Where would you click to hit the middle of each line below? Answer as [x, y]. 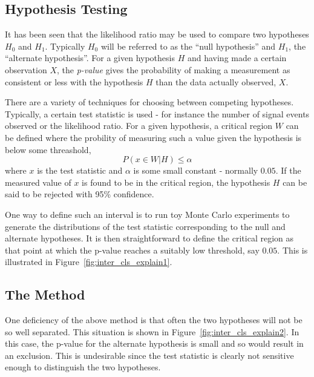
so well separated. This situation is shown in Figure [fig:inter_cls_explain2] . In [152, 331]
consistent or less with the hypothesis [74, 81]
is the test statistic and [80, 170]
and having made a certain [237, 58]
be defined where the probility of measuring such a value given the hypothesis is [153, 137]
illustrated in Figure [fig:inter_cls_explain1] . [89, 262]
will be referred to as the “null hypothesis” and [188, 46]
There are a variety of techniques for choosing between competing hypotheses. [149, 102]
